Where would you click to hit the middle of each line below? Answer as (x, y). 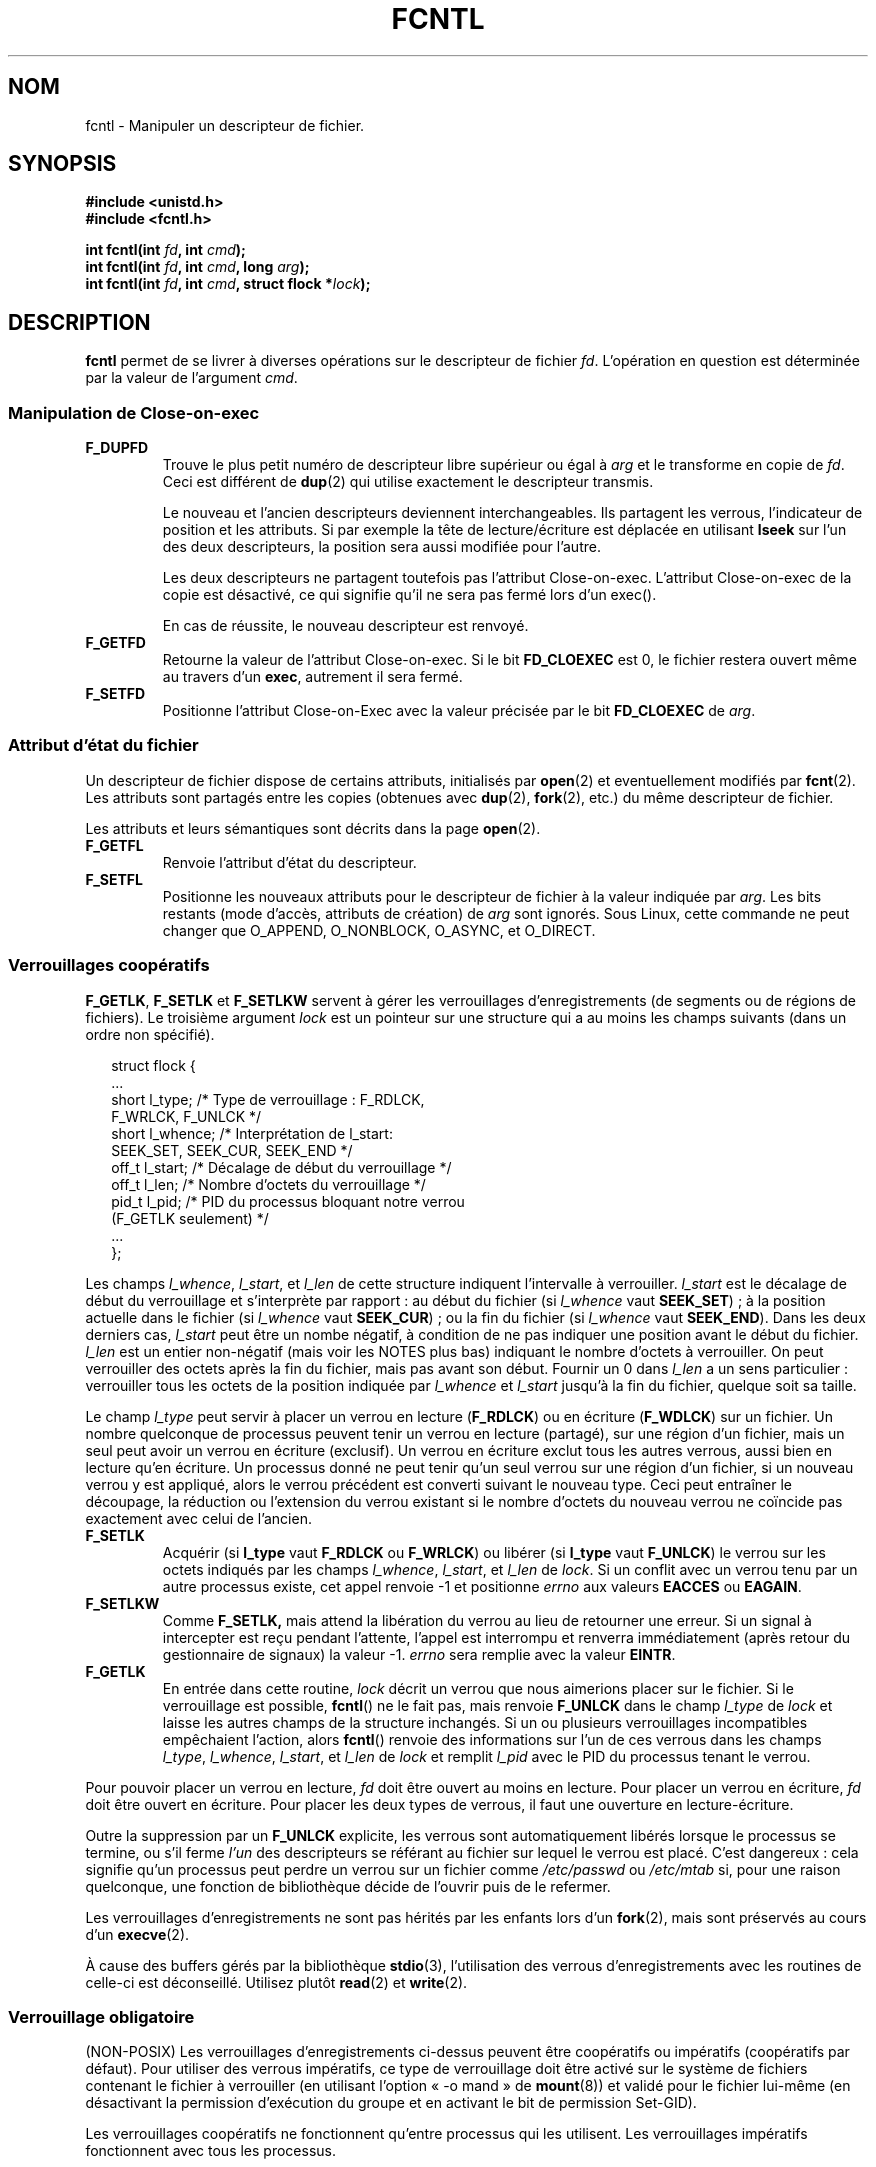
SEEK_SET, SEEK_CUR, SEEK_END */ (232, 1150)
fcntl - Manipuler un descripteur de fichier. (225, 125)
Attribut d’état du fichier (103, 745)
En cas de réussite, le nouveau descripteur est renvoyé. (345, 626)
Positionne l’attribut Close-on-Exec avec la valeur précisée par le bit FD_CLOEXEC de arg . (459, 711)
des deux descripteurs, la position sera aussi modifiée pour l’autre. (381, 547)
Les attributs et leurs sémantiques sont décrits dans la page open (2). (313, 828)
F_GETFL (114, 845)
